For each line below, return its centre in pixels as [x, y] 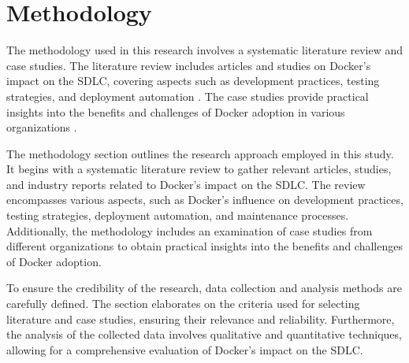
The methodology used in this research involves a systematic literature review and [205, 50]
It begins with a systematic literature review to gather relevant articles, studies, [199, 169]
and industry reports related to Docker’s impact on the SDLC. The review [186, 184]
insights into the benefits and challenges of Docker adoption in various [176, 111]
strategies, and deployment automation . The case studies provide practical [188, 96]
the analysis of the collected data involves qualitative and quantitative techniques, [204, 334]
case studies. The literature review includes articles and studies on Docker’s [189, 65]
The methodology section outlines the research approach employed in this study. [200, 153]
